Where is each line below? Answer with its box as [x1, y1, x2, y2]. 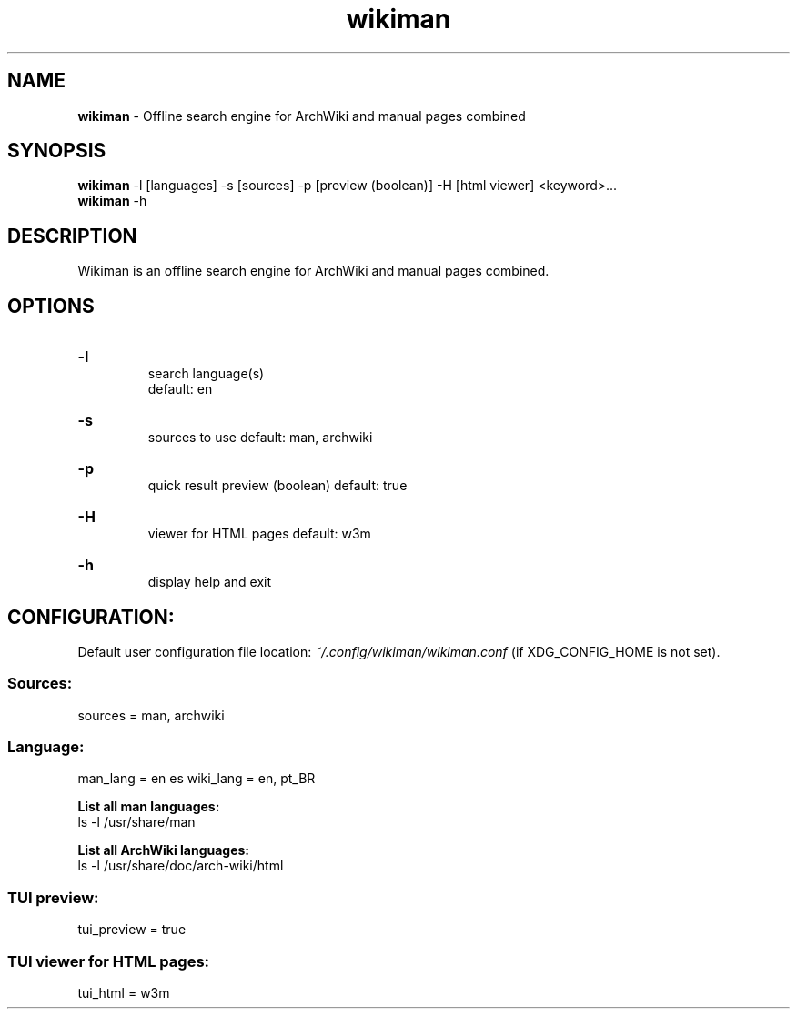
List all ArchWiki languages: [77, 842, 250, 859]
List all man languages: [77, 799, 220, 815]
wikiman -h [77, 193, 147, 209]
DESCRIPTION [7, 224, 137, 247]
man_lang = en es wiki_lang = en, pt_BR [77, 770, 316, 787]
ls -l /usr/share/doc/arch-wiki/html [77, 858, 284, 874]
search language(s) [147, 366, 265, 382]
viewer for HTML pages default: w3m [147, 526, 371, 542]
